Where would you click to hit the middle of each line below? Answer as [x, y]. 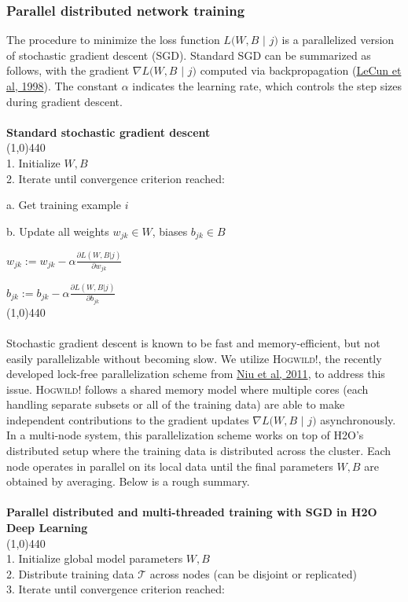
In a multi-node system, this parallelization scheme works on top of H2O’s [185, 435]
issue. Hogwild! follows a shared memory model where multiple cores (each [187, 389]
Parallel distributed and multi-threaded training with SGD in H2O [192, 512]
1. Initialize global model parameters [95, 558]
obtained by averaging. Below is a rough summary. [128, 481]
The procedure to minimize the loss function [113, 40]
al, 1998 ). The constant [62, 86]
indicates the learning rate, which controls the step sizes [267, 86]
